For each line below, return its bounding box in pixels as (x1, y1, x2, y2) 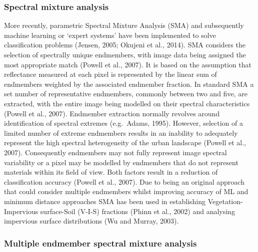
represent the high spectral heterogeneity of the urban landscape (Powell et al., (4, 137, 246, 148)
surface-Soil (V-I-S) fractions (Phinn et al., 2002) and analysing (40, 206, 235, 216)
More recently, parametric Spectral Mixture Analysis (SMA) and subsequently (4, 20, 244, 30)
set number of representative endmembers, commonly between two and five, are (4, 88, 247, 99)
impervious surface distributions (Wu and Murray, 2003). (4, 216, 179, 226)
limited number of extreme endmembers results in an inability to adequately (4, 127, 238, 138)
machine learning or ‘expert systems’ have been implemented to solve (4, 29, 216, 40)
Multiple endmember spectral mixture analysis (4, 237, 197, 249)
